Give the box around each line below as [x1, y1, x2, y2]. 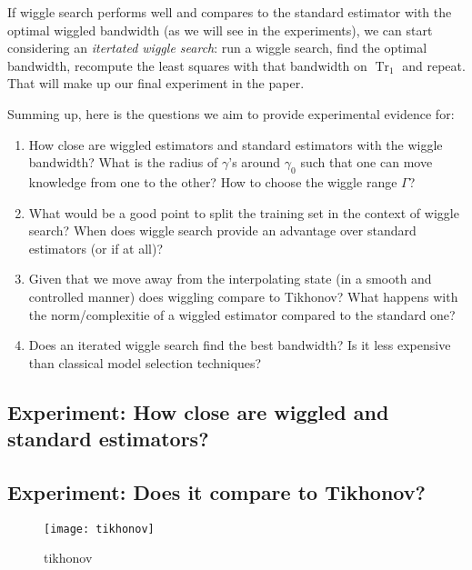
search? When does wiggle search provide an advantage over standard [28, 221, 417, 240]
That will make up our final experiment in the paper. [7, 74, 305, 93]
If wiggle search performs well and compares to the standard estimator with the [7, 3, 452, 21]
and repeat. [402, 55, 466, 75]
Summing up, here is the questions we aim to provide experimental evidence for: [7, 104, 455, 123]
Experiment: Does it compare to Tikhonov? [7, 477, 426, 505]
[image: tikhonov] [44, 522, 155, 535]
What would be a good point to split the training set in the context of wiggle [28, 203, 459, 222]
